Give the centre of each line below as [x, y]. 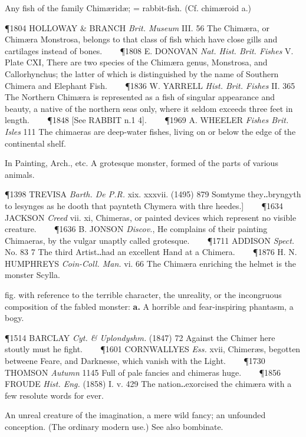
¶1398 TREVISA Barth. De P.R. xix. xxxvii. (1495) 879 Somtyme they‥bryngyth [153, 194]
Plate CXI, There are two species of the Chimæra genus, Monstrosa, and [136, 62]
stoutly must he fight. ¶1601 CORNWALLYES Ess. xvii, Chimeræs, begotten [153, 349]
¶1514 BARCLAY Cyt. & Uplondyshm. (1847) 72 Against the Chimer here [140, 337]
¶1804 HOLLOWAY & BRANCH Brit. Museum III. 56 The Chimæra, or [137, 27]
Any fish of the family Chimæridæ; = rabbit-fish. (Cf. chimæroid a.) [128, 8]
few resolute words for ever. [54, 395]
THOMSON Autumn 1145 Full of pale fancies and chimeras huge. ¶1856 [143, 372]
